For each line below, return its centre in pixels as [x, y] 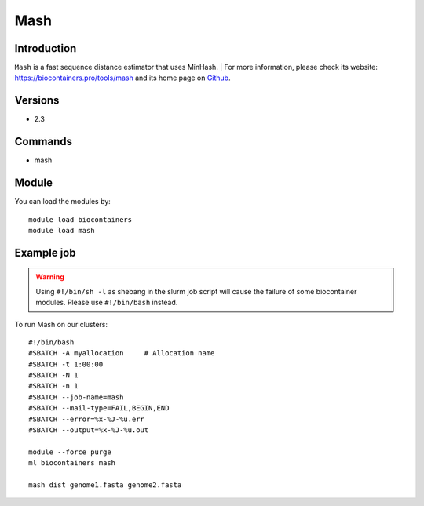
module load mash [62, 230]
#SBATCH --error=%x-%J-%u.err [87, 419]
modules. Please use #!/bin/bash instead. [107, 303]
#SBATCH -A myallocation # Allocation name [122, 353]
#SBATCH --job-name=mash [76, 397]
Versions [37, 101]
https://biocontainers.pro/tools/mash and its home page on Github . [122, 78]
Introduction [46, 48]
